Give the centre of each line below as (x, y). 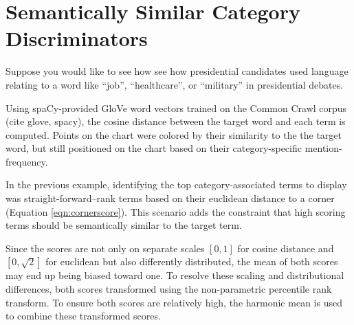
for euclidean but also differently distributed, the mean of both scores (192, 261)
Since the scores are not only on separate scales (105, 248)
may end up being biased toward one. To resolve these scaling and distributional (175, 275)
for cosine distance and (286, 248)
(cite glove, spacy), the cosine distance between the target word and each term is (176, 121)
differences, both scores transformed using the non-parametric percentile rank (169, 289)
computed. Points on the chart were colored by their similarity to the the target (174, 134)
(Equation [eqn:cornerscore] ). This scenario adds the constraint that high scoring (176, 211)
